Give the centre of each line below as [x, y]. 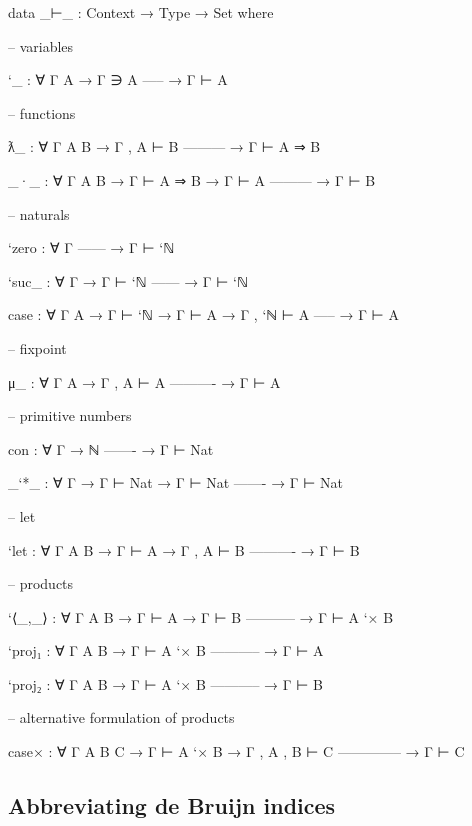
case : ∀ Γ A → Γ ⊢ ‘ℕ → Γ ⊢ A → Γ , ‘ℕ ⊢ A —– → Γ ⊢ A [203, 314]
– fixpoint [37, 347]
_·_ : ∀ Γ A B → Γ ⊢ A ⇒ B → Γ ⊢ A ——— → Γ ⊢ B [192, 179]
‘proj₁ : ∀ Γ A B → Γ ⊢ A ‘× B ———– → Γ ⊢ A [166, 650]
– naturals [39, 213]
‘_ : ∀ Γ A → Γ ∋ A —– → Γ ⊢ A [118, 79]
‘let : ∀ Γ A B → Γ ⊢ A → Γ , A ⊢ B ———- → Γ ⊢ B [184, 549]
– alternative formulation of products [121, 717]
